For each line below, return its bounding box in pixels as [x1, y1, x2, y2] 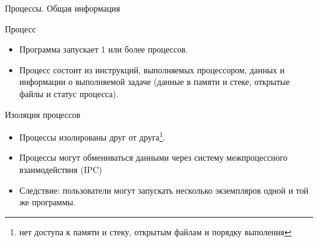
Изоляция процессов [5, 108, 81, 120]
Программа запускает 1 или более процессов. [19, 43, 188, 56]
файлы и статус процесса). [19, 87, 119, 100]
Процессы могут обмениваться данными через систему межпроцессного [19, 151, 287, 164]
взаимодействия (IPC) [19, 163, 103, 175]
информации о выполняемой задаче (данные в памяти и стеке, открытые [19, 75, 290, 88]
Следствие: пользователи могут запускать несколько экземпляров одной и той [19, 183, 309, 196]
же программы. [19, 196, 76, 208]
